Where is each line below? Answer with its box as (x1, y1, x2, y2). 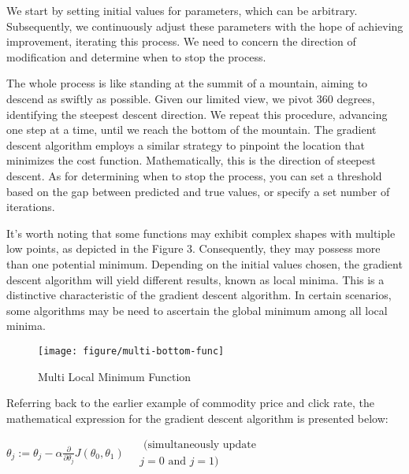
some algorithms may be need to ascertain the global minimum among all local (6, 302, 388, 318)
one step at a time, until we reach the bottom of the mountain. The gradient (6, 121, 377, 138)
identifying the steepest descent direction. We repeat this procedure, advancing (6, 106, 388, 122)
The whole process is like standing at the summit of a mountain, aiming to (6, 75, 368, 91)
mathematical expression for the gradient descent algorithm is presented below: (6, 409, 389, 426)
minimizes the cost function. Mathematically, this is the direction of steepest (6, 152, 376, 168)
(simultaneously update (143, 439, 256, 451)
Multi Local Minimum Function (38, 368, 191, 384)
